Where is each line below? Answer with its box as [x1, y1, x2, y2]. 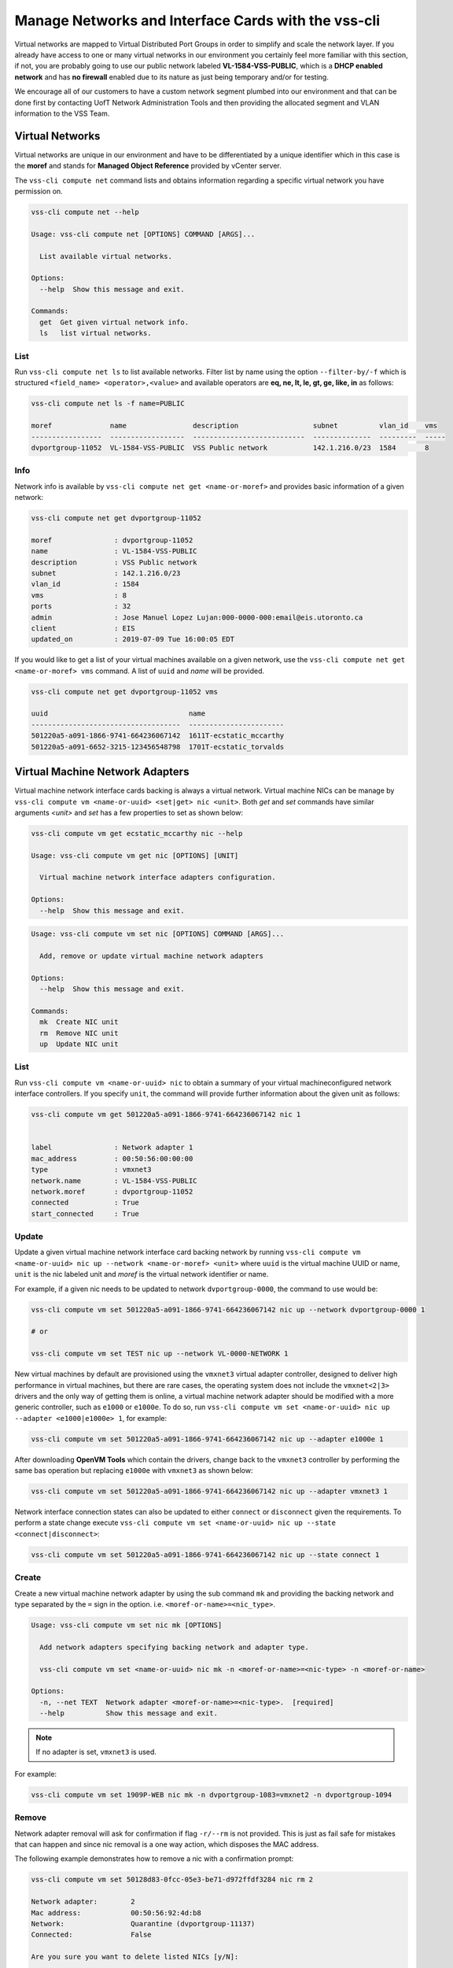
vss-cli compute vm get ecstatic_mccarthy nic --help [31, 829, 243, 838]
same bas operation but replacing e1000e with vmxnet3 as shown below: [14, 1466, 253, 1475]
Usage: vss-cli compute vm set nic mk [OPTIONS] [31, 1620, 223, 1630]
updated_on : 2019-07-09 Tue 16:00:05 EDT [31, 634, 235, 644]
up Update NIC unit [39, 1040, 119, 1049]
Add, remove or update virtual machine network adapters [39, 952, 263, 960]
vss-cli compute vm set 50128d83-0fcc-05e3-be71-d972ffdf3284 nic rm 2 [31, 1875, 314, 1885]
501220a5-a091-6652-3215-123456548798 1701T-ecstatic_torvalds [31, 742, 285, 751]
